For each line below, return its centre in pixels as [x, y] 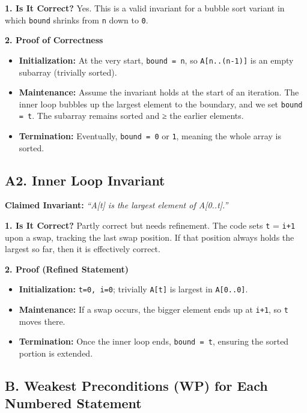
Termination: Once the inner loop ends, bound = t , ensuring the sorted [154, 341]
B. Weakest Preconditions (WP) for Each [136, 386]
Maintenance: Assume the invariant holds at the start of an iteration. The [159, 92]
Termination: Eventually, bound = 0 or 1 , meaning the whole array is [150, 136]
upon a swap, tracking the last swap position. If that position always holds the [150, 237]
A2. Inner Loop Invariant [85, 180]
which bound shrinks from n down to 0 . [77, 20]
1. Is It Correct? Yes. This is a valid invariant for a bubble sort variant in [145, 8]
